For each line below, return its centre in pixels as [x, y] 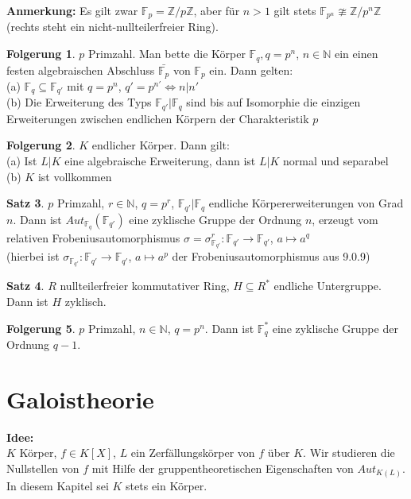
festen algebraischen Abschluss [81, 70]
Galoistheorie [80, 398]
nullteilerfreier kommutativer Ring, [145, 286]
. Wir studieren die [349, 453]
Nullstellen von [43, 468]
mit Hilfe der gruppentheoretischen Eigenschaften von [223, 468]
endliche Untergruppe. [328, 286]
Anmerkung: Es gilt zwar [72, 10]
